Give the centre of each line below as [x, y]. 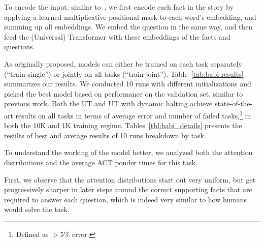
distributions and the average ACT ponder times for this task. [101, 162]
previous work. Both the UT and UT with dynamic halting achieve [108, 103]
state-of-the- [234, 103]
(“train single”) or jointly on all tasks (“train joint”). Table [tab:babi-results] [124, 73]
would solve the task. [37, 209]
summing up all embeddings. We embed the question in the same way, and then [128, 27]
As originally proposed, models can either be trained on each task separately [123, 63]
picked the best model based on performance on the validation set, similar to [124, 93]
